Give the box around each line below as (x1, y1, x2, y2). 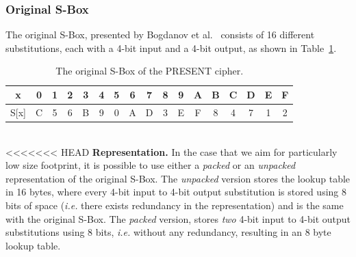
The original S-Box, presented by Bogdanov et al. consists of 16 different (5, 27, 315, 42)
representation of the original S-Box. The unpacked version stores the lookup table (5, 171, 351, 185)
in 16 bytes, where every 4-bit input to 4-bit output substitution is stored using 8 (5, 185, 346, 199)
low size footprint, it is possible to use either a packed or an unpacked (5, 158, 296, 172)
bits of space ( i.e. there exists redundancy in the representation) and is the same (5, 198, 344, 212)
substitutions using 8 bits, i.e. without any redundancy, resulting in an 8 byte (5, 225, 331, 239)
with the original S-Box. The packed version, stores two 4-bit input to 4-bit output (5, 211, 351, 226)
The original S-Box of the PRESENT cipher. (55, 64, 244, 78)
